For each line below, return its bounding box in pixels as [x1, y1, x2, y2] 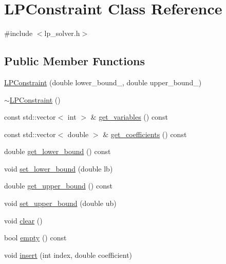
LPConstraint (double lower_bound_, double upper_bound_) [4, 77, 202, 87]
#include [4, 28, 33, 39]
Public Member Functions [4, 53, 145, 69]
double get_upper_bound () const [4, 180, 112, 191]
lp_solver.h [44, 28, 80, 39]
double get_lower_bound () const [4, 146, 111, 157]
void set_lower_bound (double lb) [4, 163, 113, 174]
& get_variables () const [90, 111, 168, 122]
